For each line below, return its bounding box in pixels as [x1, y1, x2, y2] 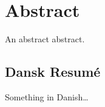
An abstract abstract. [5, 33, 85, 45]
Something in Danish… [5, 90, 89, 103]
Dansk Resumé [5, 62, 101, 81]
